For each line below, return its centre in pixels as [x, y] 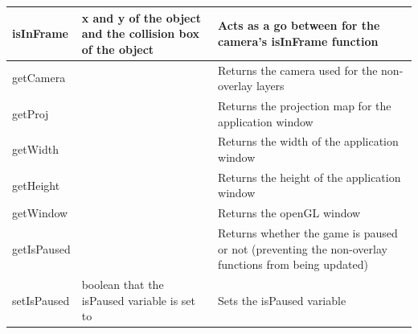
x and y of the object [141, 17]
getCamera [39, 78]
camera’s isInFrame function [298, 41]
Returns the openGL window [289, 213]
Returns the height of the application [309, 177]
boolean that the [123, 285]
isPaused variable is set [138, 300]
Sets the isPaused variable [282, 300]
